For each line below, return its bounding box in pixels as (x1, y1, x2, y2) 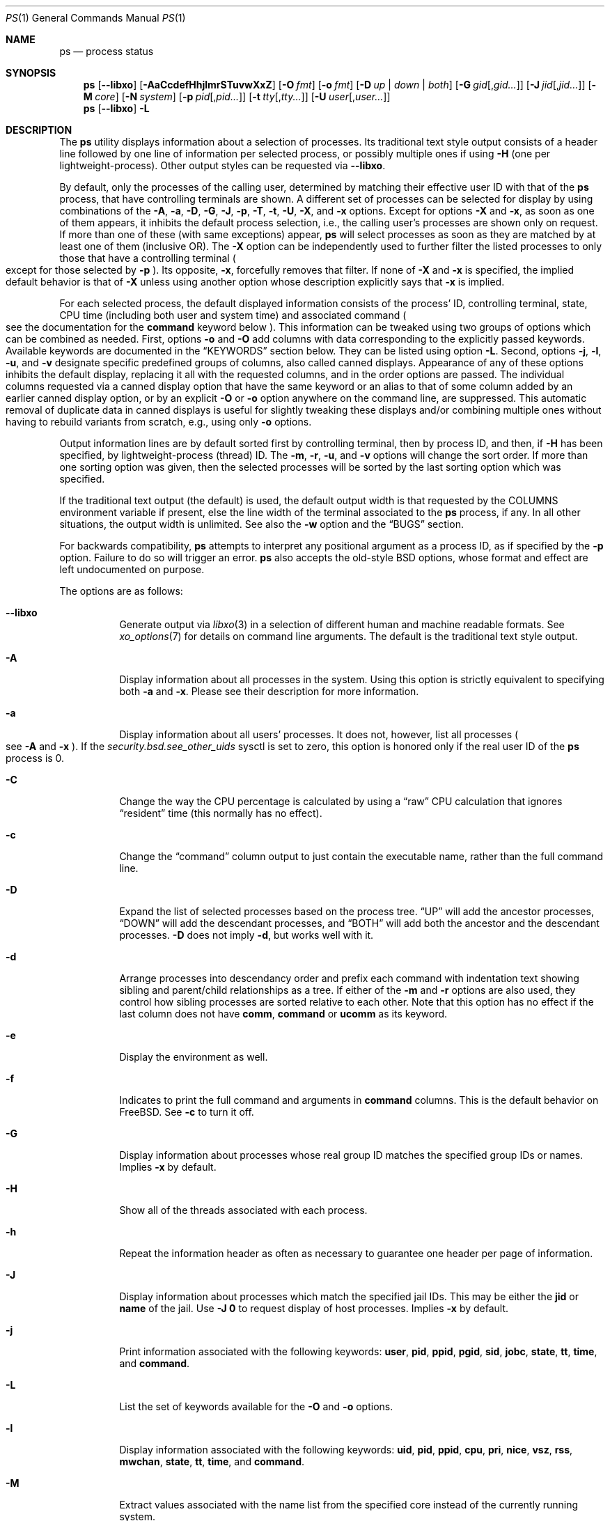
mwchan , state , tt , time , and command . (119, 1456, 305, 1467)
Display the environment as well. (119, 1051, 268, 1063)
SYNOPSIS (6, 67, 56, 79)
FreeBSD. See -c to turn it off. (119, 1106, 254, 1118)
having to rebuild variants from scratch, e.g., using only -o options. (6, 416, 312, 428)
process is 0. (6, 752, 65, 764)
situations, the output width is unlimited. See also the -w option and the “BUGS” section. (59, 518, 464, 530)
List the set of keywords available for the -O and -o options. (119, 1401, 393, 1412)
